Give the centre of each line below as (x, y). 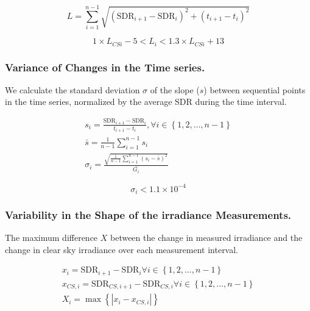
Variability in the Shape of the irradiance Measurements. (148, 214)
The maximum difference (51, 238)
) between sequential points (255, 89)
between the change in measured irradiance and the (206, 238)
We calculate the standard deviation (72, 89)
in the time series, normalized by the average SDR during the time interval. (146, 102)
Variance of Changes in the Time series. (105, 67)
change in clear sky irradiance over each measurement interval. (122, 249)
